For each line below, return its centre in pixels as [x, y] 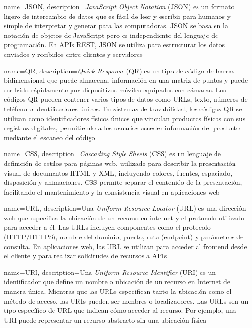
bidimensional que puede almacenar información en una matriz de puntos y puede [126, 80]
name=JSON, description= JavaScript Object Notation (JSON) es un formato [119, 6]
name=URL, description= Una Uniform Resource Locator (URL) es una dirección [125, 208]
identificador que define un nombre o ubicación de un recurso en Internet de [117, 282]
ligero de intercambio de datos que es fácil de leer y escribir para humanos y [117, 16]
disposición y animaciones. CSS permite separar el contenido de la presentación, [123, 182]
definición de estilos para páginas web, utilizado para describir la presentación [120, 163]
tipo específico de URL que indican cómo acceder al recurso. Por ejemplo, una [120, 310]
